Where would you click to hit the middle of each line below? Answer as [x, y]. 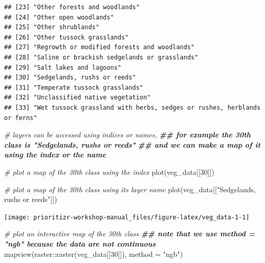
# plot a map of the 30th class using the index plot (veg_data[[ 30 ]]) [109, 171]
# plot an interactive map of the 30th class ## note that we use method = [130, 234]
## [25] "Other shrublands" [52, 27]
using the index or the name [55, 155]
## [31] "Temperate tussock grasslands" [74, 87]
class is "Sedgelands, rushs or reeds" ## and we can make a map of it [132, 144]
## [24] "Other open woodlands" [59, 17]
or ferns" [21, 118]
